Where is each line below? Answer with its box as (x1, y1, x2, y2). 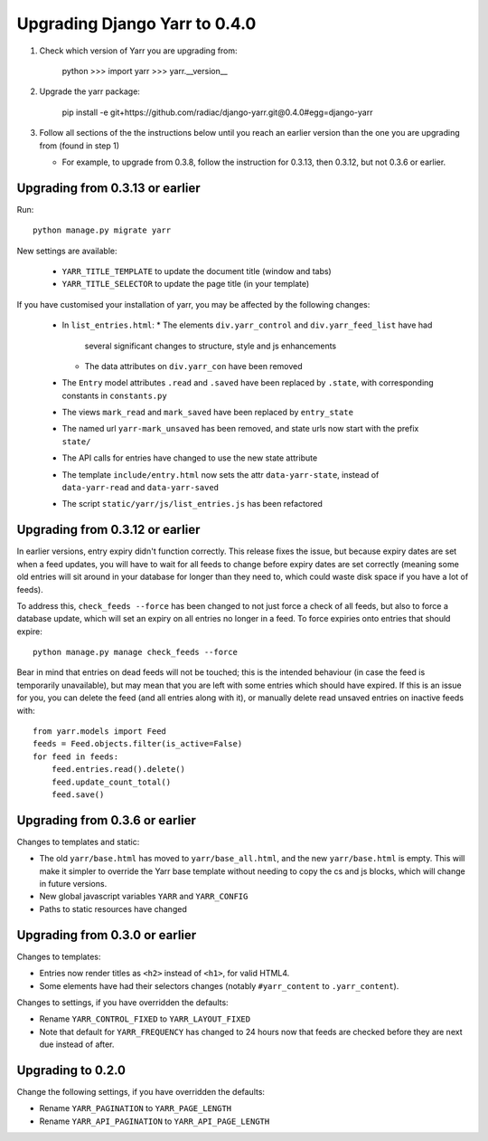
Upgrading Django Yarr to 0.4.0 (16, 14, 257, 33)
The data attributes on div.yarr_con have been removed (84, 360, 303, 371)
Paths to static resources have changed (39, 903, 187, 914)
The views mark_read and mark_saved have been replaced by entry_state (61, 407, 354, 418)
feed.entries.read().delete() (51, 765, 185, 775)
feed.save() (51, 789, 105, 800)
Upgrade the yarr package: (39, 86, 140, 97)
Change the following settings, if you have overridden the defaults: (16, 1087, 266, 1097)
